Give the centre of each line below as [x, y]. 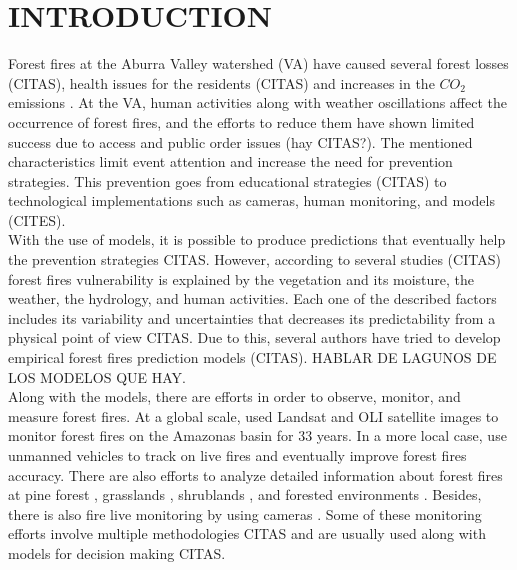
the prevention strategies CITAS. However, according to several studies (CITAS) [254, 259]
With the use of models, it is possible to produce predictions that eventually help [257, 239]
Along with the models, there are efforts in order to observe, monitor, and [234, 396]
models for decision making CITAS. [117, 552]
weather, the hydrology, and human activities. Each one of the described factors [252, 298]
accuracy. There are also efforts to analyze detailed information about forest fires [255, 474]
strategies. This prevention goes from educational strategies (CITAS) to [227, 180]
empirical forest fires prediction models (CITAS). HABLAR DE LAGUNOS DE [252, 357]
